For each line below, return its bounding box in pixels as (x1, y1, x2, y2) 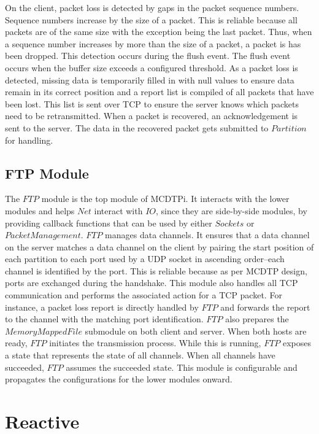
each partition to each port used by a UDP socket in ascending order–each (5, 252, 285, 265)
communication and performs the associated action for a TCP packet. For (5, 289, 282, 301)
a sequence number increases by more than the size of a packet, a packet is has (5, 37, 301, 50)
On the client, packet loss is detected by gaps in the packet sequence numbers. (5, 1, 299, 14)
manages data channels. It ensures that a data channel (105, 228, 310, 241)
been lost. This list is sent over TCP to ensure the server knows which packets (5, 97, 299, 110)
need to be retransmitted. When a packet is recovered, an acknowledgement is (5, 109, 298, 122)
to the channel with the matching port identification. (5, 312, 204, 325)
